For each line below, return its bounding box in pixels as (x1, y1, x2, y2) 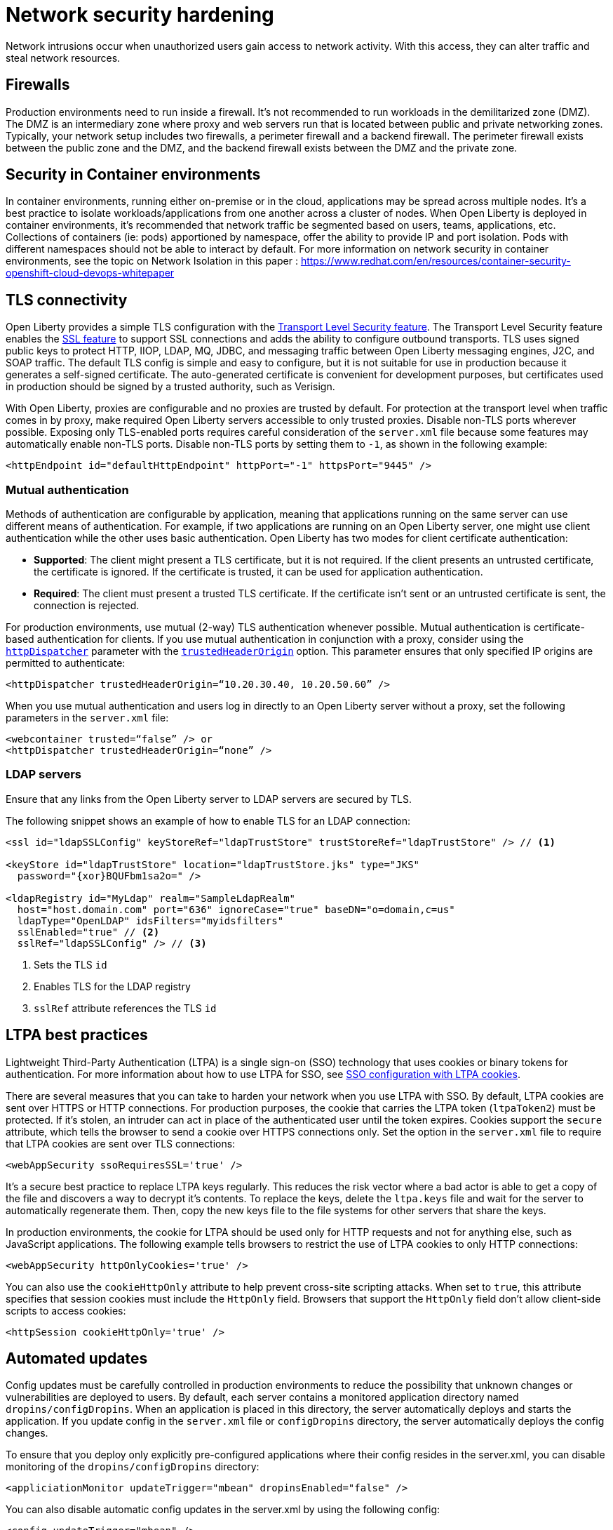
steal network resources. (6, 51, 121, 64)
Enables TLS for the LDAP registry (34, 980, 191, 992)
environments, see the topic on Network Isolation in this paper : (6, 255, 298, 267)
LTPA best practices (6, 1026, 148, 1044)
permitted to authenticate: (6, 657, 126, 670)
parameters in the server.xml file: (6, 712, 169, 724)
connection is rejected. (34, 599, 140, 612)
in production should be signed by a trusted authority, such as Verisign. (6, 380, 335, 393)
